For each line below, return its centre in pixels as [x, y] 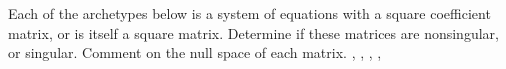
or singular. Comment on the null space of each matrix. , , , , [195, 52]
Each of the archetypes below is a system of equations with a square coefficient [249, 13]
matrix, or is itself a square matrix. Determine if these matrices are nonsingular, [253, 32]
